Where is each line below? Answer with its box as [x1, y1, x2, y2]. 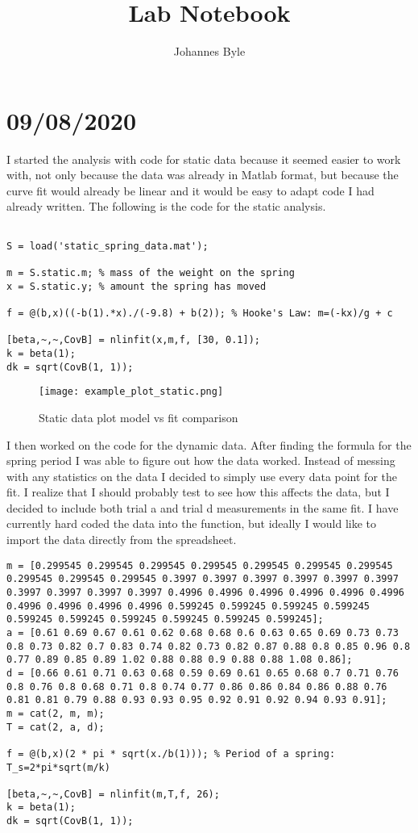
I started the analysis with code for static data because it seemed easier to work [6, 150, 401, 167]
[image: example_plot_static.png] [39, 386, 224, 398]
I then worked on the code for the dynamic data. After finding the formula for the [6, 436, 412, 453]
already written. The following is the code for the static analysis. [6, 198, 326, 215]
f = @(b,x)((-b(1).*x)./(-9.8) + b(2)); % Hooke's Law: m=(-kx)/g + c [6, 307, 393, 319]
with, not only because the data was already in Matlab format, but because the [6, 166, 399, 183]
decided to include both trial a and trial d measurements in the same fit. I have [6, 499, 399, 516]
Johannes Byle [173, 43, 246, 60]
